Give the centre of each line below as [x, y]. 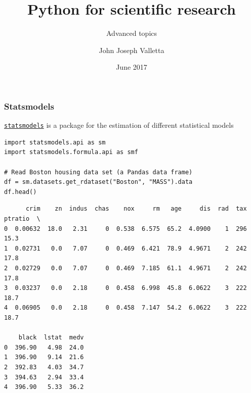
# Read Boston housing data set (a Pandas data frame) [98, 172]
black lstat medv [51, 338]
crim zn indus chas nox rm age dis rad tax [136, 209]
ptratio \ [22, 219]
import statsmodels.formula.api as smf [71, 152]
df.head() [20, 192]
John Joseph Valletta [132, 50]
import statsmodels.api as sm [55, 142]
